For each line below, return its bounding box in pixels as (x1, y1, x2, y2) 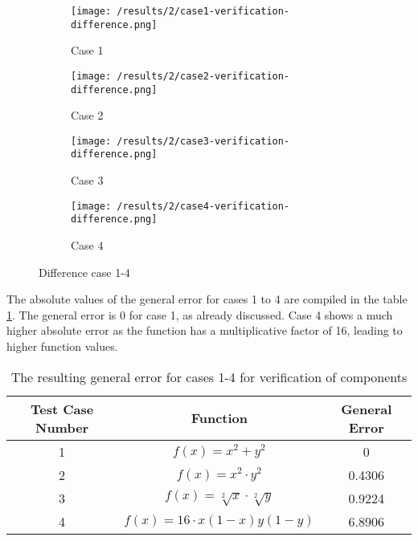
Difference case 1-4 (39, 263, 130, 280)
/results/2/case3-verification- (117, 135, 290, 147)
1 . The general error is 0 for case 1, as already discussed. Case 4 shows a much (6, 306, 393, 323)
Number (35, 417, 89, 437)
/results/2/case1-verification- (117, 6, 290, 17)
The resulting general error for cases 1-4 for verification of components (10, 367, 408, 386)
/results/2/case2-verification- (117, 70, 290, 82)
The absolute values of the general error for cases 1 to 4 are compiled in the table (6, 291, 408, 307)
